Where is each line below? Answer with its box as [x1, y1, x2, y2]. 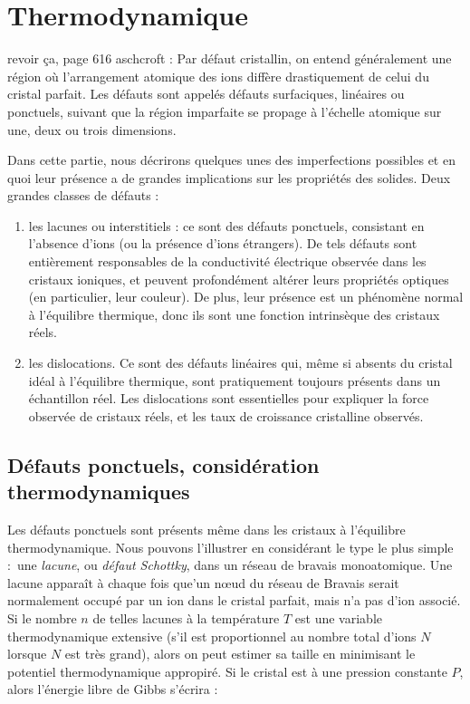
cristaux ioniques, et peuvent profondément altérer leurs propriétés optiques [28, 269, 449, 288]
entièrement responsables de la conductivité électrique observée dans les [28, 252, 427, 271]
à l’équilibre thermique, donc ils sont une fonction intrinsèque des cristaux [28, 304, 440, 323]
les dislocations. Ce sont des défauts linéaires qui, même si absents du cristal [28, 353, 453, 372]
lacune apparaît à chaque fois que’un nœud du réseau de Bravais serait [7, 573, 399, 592]
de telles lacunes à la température [92, 608, 280, 627]
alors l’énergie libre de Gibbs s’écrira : [7, 680, 218, 699]
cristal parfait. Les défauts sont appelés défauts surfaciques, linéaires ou [7, 84, 405, 103]
